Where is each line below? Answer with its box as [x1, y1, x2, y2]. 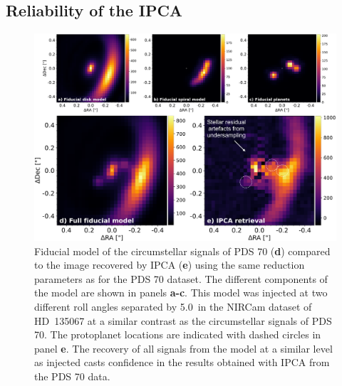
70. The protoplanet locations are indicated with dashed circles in [34, 327, 321, 342]
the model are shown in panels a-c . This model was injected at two [34, 285, 328, 300]
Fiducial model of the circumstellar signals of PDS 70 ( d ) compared [34, 243, 331, 258]
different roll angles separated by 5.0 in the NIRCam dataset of [34, 299, 312, 314]
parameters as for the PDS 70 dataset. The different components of [34, 271, 328, 286]
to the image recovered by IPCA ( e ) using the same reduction [34, 257, 305, 272]
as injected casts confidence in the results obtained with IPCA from [34, 355, 330, 370]
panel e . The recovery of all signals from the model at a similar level [34, 341, 333, 355]
